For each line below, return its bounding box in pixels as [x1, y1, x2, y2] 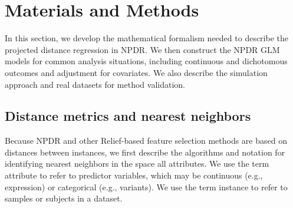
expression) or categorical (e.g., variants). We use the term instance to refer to [5, 180, 288, 193]
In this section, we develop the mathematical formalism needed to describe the [5, 32, 288, 44]
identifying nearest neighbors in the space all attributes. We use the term [5, 157, 269, 170]
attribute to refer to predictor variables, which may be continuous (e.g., [5, 169, 263, 181]
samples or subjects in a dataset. [5, 192, 123, 204]
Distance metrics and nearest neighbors [5, 107, 251, 125]
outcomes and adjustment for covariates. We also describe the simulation [5, 66, 268, 78]
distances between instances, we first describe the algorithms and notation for [5, 146, 285, 158]
